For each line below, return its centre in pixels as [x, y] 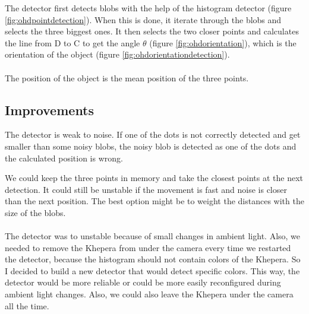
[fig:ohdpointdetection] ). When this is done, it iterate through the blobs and [143, 19]
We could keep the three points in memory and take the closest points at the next [154, 178]
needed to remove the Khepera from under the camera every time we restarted [148, 247]
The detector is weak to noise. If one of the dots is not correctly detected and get [153, 134]
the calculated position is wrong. [64, 158]
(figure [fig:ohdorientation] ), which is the [223, 42]
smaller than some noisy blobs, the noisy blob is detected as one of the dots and [151, 146]
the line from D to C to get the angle [72, 42]
